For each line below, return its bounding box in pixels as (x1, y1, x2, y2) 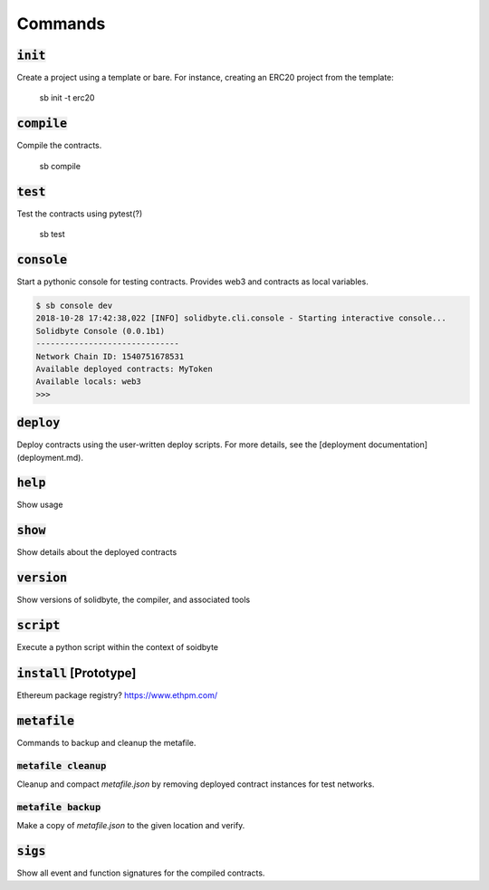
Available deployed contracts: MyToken (35, 363, 213, 374)
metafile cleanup (16, 760, 107, 771)
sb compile (39, 160, 81, 171)
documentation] (368, 439, 428, 450)
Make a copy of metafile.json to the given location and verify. (16, 820, 245, 831)
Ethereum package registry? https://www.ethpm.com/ (16, 690, 218, 701)
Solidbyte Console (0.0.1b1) (35, 326, 166, 336)
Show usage (16, 499, 63, 511)
